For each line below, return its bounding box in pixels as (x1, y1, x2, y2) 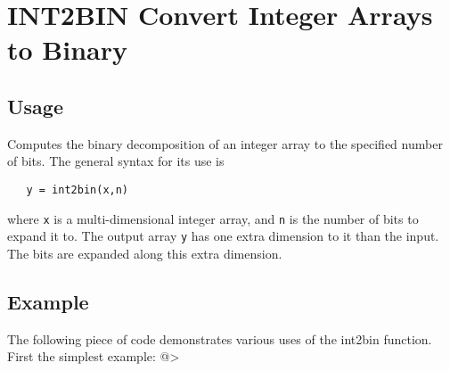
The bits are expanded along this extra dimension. (7, 243, 282, 262)
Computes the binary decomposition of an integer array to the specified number (7, 134, 443, 153)
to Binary (7, 31, 127, 68)
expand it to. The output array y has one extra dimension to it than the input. (7, 227, 439, 245)
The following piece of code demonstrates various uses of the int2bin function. (7, 329, 432, 348)
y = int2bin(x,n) (26, 183, 129, 196)
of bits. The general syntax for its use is (7, 152, 225, 170)
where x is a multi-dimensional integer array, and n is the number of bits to (7, 209, 419, 227)
